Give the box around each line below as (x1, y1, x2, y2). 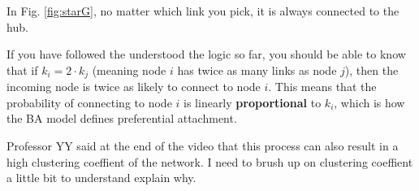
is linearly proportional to (184, 93, 322, 111)
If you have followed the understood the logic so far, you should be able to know (6, 46, 406, 63)
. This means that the (268, 78, 377, 95)
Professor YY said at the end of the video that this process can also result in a (6, 137, 399, 154)
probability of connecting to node (6, 93, 172, 111)
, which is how (334, 93, 405, 111)
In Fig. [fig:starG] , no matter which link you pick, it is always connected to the (6, 2, 400, 19)
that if (6, 61, 38, 78)
